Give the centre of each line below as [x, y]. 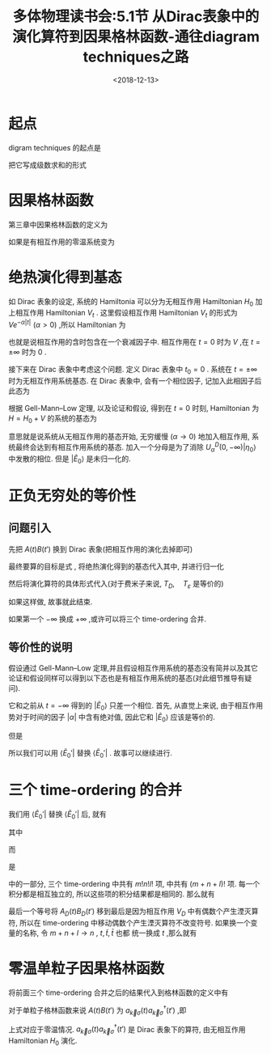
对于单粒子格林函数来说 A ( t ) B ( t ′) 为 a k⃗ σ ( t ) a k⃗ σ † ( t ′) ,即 [97, 1010]
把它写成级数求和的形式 [47, 165]
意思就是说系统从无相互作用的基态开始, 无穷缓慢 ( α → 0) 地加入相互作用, [129, 437]
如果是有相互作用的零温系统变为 [61, 241]
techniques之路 [136, 57]
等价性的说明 [40, 647]
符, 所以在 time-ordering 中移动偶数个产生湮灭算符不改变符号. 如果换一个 [129, 923]
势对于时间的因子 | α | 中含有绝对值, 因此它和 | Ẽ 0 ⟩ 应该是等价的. [112, 718]
